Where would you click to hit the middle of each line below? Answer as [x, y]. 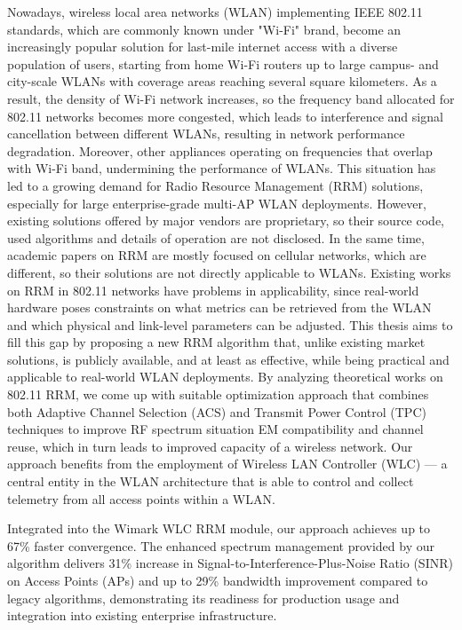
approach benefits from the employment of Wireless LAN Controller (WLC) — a [227, 464]
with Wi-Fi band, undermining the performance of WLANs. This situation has [222, 168]
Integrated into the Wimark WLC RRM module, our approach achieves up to [219, 528]
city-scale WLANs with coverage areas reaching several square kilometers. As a [222, 81]
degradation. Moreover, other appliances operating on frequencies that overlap [220, 150]
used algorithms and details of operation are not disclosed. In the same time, [216, 237]
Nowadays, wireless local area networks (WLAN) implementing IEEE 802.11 [215, 12]
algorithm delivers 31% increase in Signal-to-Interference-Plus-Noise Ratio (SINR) [230, 563]
